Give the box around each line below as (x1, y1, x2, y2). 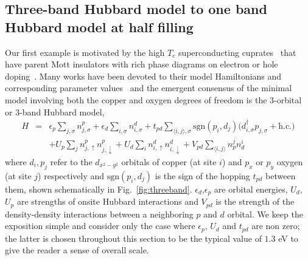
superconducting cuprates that (178, 46, 296, 58)
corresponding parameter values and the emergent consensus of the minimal (5, 81, 292, 94)
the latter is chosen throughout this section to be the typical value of (5, 231, 262, 244)
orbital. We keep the (227, 207, 303, 220)
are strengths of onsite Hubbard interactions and (16, 195, 198, 208)
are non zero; (251, 219, 300, 232)
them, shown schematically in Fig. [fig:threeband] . (5, 182, 192, 195)
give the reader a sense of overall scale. (5, 244, 149, 256)
